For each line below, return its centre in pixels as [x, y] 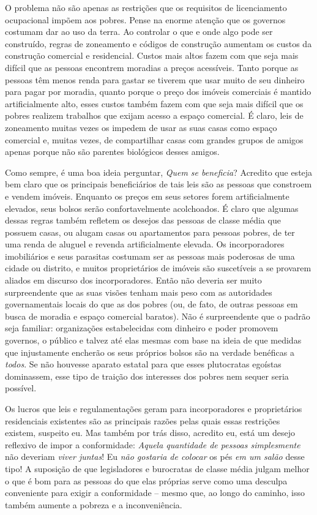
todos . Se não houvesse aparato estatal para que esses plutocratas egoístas [143, 364]
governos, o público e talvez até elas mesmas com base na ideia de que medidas [153, 340]
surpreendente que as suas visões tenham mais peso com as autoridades [139, 292]
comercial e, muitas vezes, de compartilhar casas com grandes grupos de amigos [154, 139]
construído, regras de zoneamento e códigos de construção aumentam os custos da [158, 43]
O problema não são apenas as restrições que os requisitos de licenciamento [146, 7]
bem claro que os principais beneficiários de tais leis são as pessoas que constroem [158, 184]
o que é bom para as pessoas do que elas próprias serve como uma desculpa [146, 480]
